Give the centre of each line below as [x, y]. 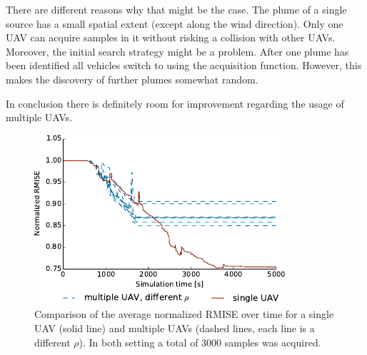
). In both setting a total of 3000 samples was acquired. [200, 342]
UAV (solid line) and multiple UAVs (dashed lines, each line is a [175, 328]
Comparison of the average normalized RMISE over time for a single [184, 314]
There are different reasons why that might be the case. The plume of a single [176, 9]
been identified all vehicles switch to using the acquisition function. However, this [184, 65]
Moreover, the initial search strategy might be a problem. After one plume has [177, 51]
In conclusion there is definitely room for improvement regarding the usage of [175, 103]
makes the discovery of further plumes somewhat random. [132, 79]
